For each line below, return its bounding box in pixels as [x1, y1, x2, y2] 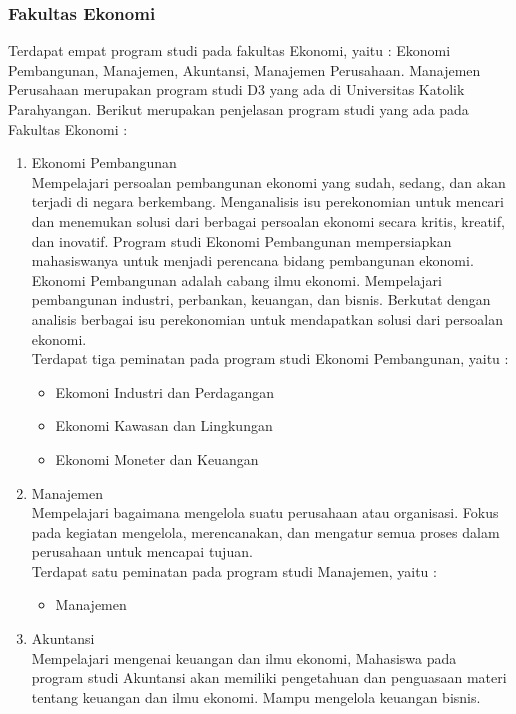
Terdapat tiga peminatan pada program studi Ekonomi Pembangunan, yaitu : [31, 348, 509, 369]
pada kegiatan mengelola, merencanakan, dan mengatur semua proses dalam [31, 521, 500, 542]
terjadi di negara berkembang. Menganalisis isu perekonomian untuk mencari [31, 191, 504, 212]
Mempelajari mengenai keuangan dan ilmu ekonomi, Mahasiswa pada [31, 647, 457, 668]
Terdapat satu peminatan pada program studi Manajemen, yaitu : [31, 560, 437, 581]
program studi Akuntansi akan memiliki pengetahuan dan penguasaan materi [31, 667, 507, 688]
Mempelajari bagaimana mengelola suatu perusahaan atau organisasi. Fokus [31, 502, 499, 523]
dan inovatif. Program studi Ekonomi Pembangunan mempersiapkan [31, 230, 452, 251]
